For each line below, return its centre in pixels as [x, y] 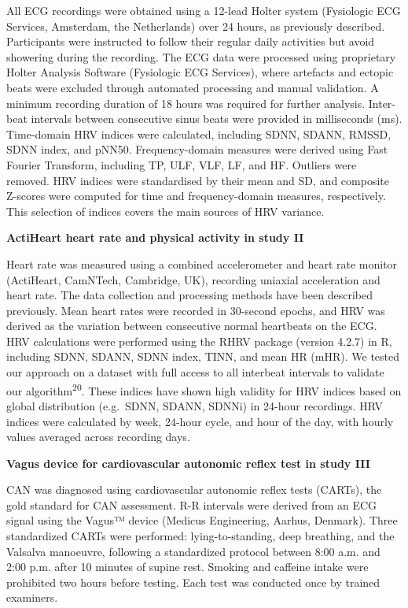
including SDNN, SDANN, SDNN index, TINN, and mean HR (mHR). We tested [203, 356]
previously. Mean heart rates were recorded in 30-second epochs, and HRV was [196, 310]
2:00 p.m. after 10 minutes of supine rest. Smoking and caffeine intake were [187, 567]
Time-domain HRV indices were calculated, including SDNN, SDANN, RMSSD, [199, 133]
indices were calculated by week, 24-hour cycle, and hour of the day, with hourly [200, 421]
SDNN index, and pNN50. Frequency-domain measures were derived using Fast [197, 149]
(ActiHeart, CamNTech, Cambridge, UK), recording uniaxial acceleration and [193, 279]
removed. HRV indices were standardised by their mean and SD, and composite [198, 180]
